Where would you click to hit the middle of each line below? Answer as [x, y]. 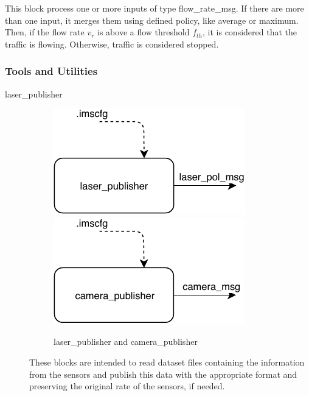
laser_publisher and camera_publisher [126, 341]
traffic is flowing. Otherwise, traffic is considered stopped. [112, 44]
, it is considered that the [250, 32]
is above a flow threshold [144, 32]
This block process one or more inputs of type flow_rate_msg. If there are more [154, 8]
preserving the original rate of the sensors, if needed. [127, 386]
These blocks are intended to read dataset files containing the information [167, 362]
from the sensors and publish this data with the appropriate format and [163, 374]
